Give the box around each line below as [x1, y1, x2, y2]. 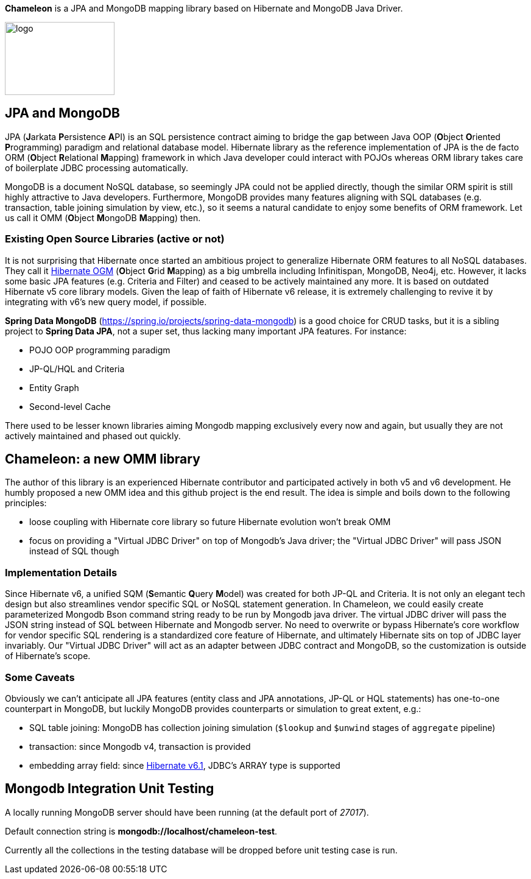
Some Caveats [5, 671, 75, 683]
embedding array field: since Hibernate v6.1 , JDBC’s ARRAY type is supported [29, 760, 340, 771]
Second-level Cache [29, 401, 111, 412]
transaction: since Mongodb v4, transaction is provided [29, 741, 251, 752]
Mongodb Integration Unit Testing [5, 781, 214, 797]
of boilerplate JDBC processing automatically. [5, 162, 189, 173]
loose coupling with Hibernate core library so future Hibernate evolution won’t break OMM [29, 517, 391, 528]
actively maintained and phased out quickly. [5, 430, 181, 441]
